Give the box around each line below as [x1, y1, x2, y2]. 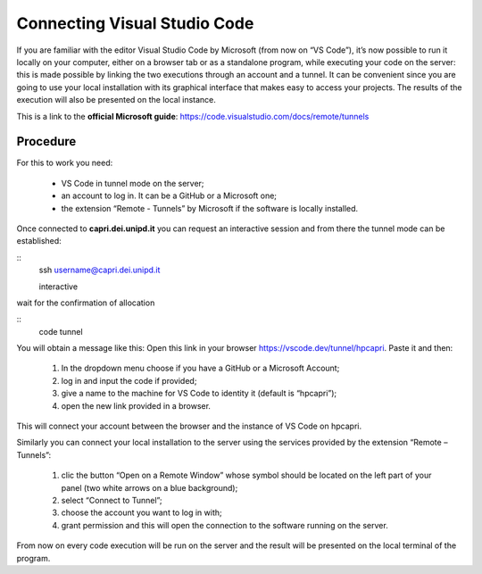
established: [16, 236, 62, 246]
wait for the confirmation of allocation [16, 297, 155, 308]
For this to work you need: [16, 157, 113, 169]
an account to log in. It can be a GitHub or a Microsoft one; [61, 190, 277, 201]
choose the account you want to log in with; [61, 507, 222, 518]
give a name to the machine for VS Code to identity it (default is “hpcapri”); [61, 388, 337, 399]
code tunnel [38, 326, 84, 337]
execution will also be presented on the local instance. [16, 95, 216, 105]
